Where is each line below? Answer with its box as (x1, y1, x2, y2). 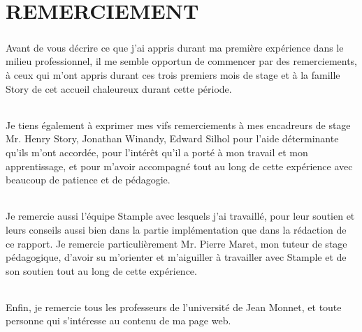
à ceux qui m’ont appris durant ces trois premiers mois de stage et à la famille (6, 67, 340, 82)
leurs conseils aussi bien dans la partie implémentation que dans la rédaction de (6, 222, 347, 236)
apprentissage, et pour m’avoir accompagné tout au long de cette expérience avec (6, 158, 353, 173)
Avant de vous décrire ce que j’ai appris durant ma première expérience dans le (6, 40, 344, 54)
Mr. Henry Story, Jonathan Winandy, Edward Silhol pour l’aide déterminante (6, 131, 339, 146)
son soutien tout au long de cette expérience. (6, 263, 197, 278)
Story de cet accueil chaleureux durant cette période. (6, 81, 232, 96)
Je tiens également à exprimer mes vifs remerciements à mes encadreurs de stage (6, 117, 351, 132)
